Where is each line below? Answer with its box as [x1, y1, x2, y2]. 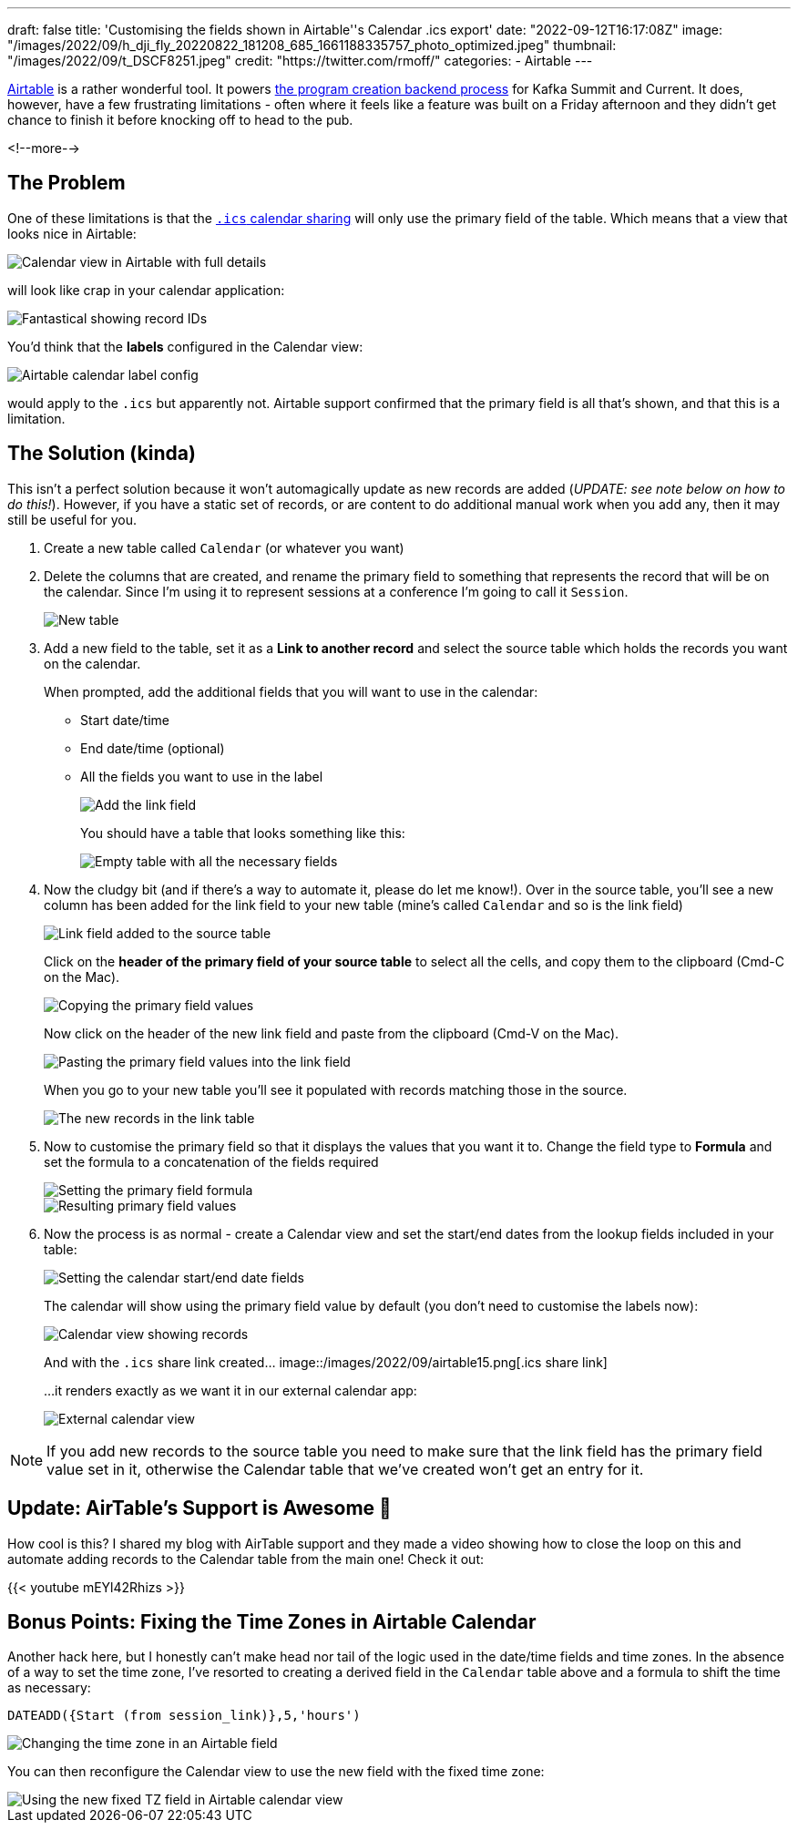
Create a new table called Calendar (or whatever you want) [44, 539, 404, 556]
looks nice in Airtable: [7, 225, 137, 241]
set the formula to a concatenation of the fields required [44, 1153, 379, 1170]
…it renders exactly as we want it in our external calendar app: [44, 1382, 417, 1398]
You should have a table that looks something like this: [80, 824, 405, 841]
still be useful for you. [7, 511, 138, 527]
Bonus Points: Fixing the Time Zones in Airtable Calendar [7, 1610, 537, 1633]
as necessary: [7, 1680, 91, 1696]
